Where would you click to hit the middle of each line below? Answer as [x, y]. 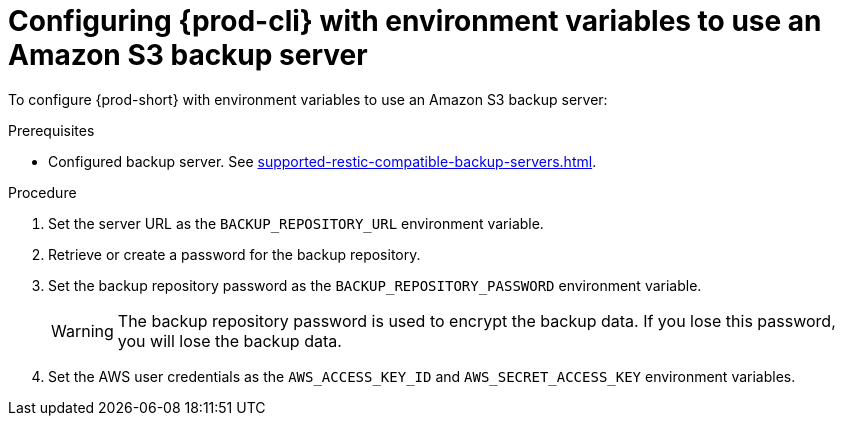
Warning [82, 330]
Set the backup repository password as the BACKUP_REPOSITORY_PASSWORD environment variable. [375, 285]
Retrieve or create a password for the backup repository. [234, 254]
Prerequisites [51, 130]
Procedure [42, 192]
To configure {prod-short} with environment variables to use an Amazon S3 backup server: [308, 99]
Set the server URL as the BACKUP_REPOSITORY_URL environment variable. [296, 223]
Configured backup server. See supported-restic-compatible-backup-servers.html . [322, 161]
